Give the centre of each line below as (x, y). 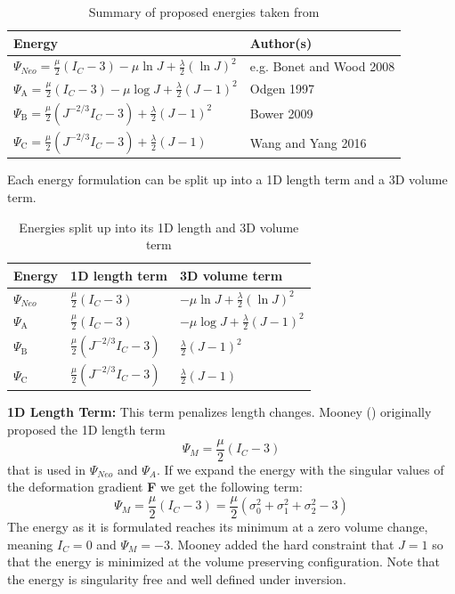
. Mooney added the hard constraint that (282, 544)
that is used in (47, 469)
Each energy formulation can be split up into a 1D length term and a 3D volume (227, 179)
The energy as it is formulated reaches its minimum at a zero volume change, (218, 526)
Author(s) (281, 42)
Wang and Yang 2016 (308, 142)
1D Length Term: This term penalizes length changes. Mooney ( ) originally (219, 412)
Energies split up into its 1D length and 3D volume (159, 227)
